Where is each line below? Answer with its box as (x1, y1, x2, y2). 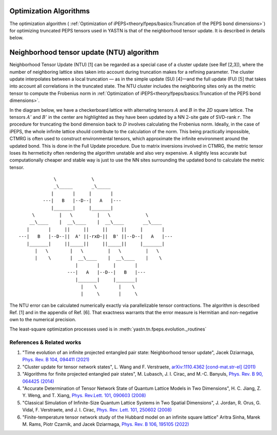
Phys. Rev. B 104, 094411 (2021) (22, 357, 90, 363)
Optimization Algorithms (9, 7, 90, 15)
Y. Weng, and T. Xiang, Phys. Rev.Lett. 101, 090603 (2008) (22, 392, 146, 399)
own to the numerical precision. (9, 317, 76, 323)
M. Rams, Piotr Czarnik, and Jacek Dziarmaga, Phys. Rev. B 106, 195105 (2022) (22, 421, 189, 427)
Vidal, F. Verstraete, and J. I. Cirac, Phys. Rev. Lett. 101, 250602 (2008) (22, 407, 172, 413)
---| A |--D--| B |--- (67, 270, 146, 275)
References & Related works (9, 339, 82, 346)
